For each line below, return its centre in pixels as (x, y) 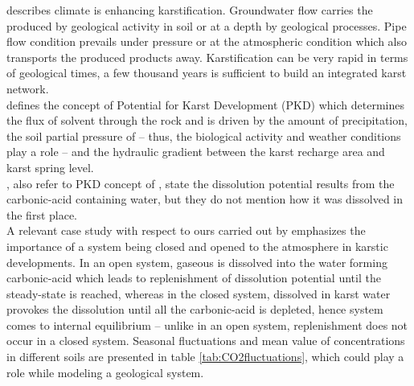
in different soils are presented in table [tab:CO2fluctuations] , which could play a (205, 357)
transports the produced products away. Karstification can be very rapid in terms (207, 57)
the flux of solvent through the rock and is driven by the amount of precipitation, (207, 120)
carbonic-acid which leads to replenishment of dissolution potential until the (194, 278)
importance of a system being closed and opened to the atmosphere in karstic (197, 246)
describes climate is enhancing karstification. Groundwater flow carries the (190, 10)
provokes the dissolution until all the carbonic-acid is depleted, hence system (195, 309)
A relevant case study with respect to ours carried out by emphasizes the (186, 230)
